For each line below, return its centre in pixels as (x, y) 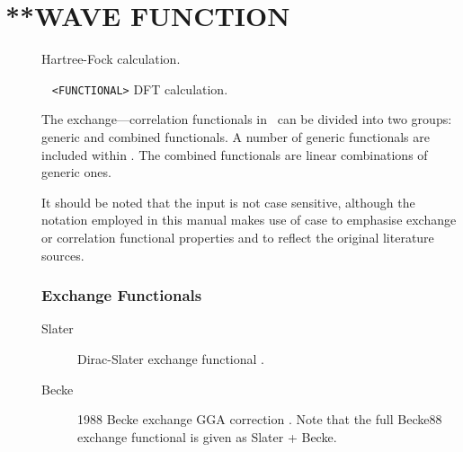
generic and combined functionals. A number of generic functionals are (236, 136)
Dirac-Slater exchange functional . (171, 358)
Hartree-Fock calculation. (111, 59)
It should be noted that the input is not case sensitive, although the (228, 202)
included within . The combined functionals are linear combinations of (235, 154)
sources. (63, 255)
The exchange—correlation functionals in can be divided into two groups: (247, 119)
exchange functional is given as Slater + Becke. (207, 436)
